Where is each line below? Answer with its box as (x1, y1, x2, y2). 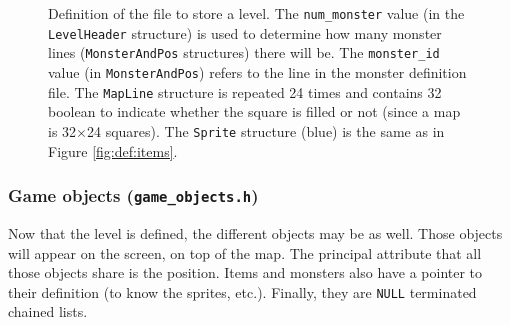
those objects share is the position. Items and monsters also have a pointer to (8, 262, 483, 283)
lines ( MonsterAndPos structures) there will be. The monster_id (48, 42, 440, 63)
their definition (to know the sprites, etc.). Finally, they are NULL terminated (8, 281, 477, 302)
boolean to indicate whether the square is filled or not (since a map (48, 101, 461, 122)
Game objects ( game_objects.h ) (8, 183, 259, 208)
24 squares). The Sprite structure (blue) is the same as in (86, 120, 445, 141)
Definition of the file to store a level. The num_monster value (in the (48, 3, 465, 23)
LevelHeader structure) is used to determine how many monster (48, 22, 442, 43)
